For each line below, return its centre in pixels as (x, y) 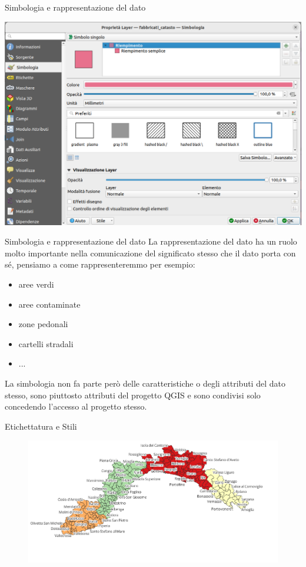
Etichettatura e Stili (41, 426)
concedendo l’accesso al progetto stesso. (76, 406)
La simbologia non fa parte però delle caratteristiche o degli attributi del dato (145, 383)
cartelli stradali (46, 343)
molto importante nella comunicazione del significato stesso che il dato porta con (150, 253)
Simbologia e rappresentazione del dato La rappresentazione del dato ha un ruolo (151, 241)
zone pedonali (43, 324)
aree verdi (36, 284)
